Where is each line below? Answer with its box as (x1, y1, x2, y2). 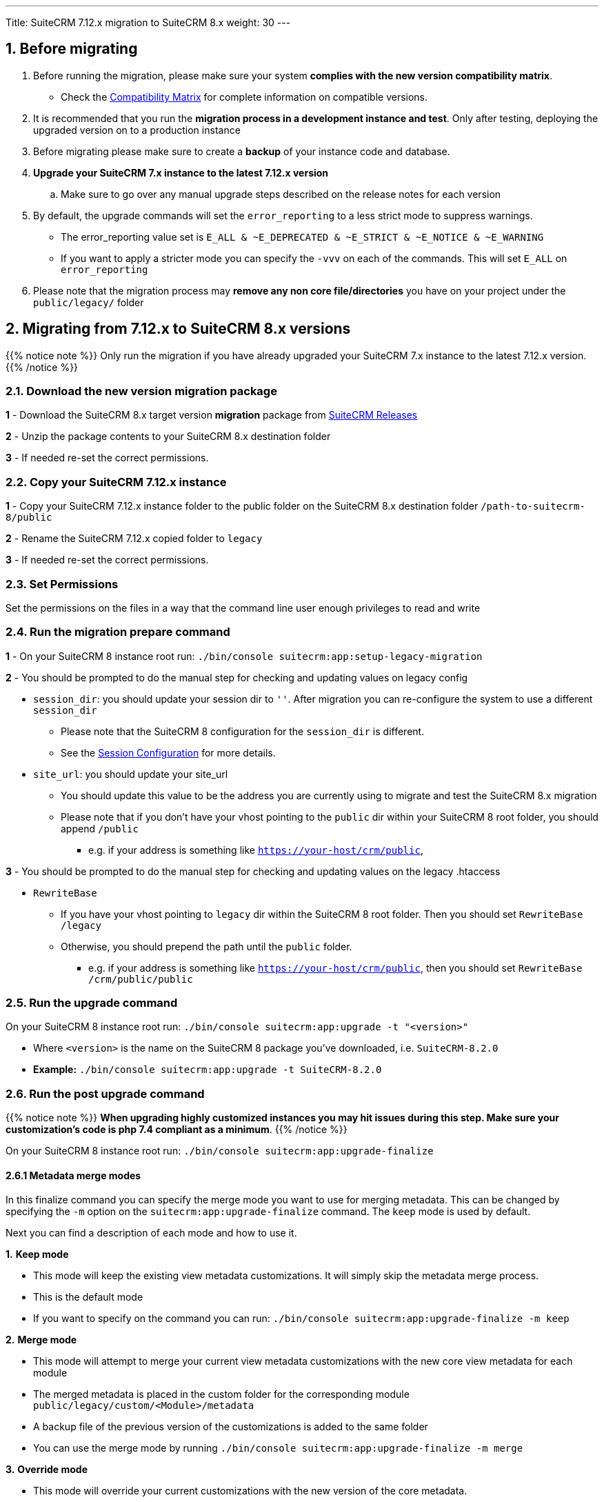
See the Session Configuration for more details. (61, 746, 276, 759)
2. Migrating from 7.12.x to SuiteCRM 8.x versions (6, 320, 351, 338)
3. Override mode (6, 1463, 88, 1476)
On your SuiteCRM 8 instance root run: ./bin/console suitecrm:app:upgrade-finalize (6, 1145, 434, 1157)
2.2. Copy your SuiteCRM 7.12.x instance (6, 474, 227, 489)
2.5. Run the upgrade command (6, 996, 178, 1010)
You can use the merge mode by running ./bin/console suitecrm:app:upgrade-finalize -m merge (33, 1442, 523, 1454)
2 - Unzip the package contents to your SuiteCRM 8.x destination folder (6, 430, 331, 443)
